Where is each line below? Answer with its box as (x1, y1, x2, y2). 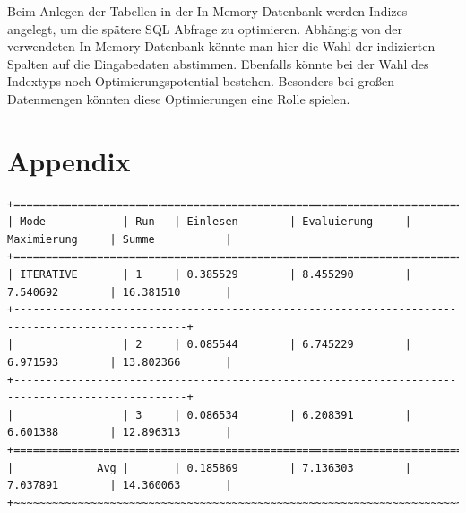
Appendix (7, 142, 131, 178)
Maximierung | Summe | (7, 232, 232, 246)
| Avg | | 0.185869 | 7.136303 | (7, 461, 412, 474)
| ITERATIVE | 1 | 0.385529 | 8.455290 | (7, 268, 412, 282)
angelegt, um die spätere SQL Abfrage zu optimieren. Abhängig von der (7, 19, 403, 38)
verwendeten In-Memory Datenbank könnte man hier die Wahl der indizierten (7, 37, 436, 56)
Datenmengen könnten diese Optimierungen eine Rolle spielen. (7, 89, 350, 108)
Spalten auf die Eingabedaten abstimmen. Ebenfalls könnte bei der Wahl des (7, 54, 429, 73)
